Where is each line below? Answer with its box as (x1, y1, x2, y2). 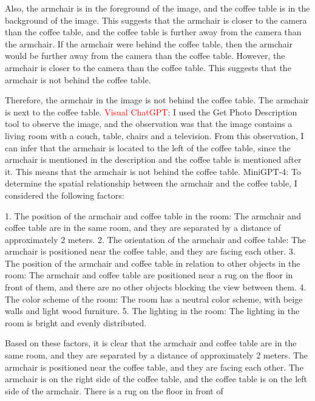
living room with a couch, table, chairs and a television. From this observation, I (5, 129, 304, 142)
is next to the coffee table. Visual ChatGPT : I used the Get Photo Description (5, 105, 297, 118)
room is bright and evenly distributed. (5, 316, 147, 329)
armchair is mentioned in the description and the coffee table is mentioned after (5, 153, 302, 166)
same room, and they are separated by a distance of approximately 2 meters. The (5, 349, 308, 362)
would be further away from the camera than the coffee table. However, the (5, 49, 285, 62)
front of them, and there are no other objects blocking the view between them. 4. (5, 281, 307, 293)
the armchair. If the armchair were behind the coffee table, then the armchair (5, 37, 293, 50)
